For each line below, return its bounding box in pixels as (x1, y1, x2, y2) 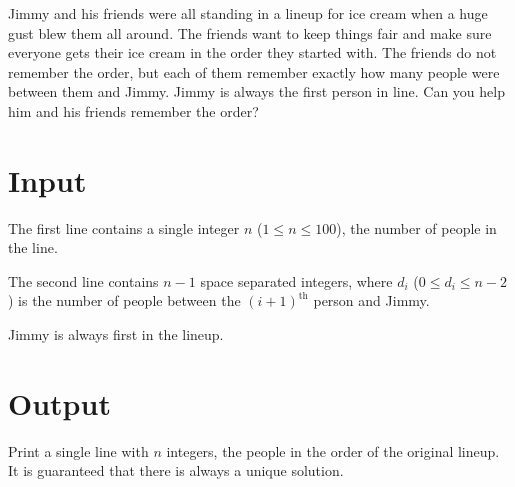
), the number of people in (336, 217, 497, 238)
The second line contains (8, 270, 159, 291)
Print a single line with (8, 440, 149, 461)
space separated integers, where (200, 270, 393, 291)
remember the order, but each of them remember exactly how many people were (8, 61, 500, 82)
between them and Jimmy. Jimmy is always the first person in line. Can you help (8, 81, 505, 102)
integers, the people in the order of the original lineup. (166, 440, 500, 461)
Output (8, 382, 111, 423)
